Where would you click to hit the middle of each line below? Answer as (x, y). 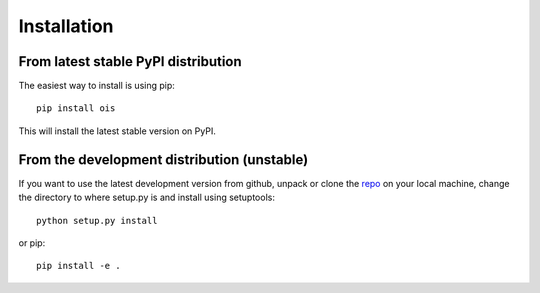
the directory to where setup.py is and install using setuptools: (146, 197)
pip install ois (76, 108)
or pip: (32, 242)
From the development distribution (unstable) (163, 159)
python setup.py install (97, 220)
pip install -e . (78, 266)
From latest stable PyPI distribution (130, 61)
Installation (66, 26)
